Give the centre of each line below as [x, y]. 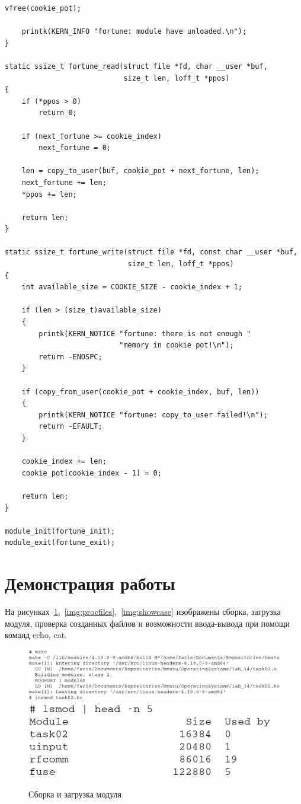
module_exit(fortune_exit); [60, 543]
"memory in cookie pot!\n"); [177, 345]
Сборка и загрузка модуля [75, 794]
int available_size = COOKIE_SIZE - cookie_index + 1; [132, 287]
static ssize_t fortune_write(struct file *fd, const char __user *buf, [151, 252]
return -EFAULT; [71, 427]
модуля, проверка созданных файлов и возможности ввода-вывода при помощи [147, 623]
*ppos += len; [49, 194]
